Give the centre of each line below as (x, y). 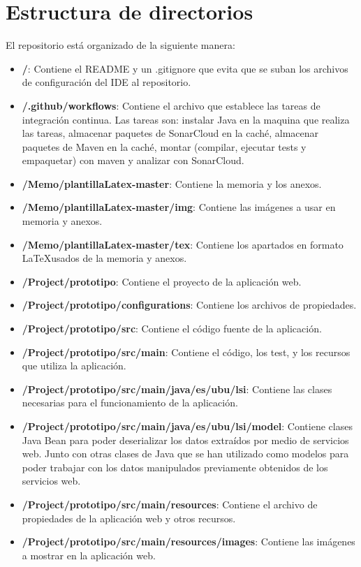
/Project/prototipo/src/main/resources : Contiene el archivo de (170, 504)
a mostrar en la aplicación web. (89, 555)
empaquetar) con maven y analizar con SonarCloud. (133, 160)
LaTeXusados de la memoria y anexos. (104, 258)
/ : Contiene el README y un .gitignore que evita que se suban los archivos (185, 68)
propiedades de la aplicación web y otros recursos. (129, 518)
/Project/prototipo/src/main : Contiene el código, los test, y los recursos (186, 352)
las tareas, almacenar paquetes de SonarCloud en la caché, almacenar (170, 133)
